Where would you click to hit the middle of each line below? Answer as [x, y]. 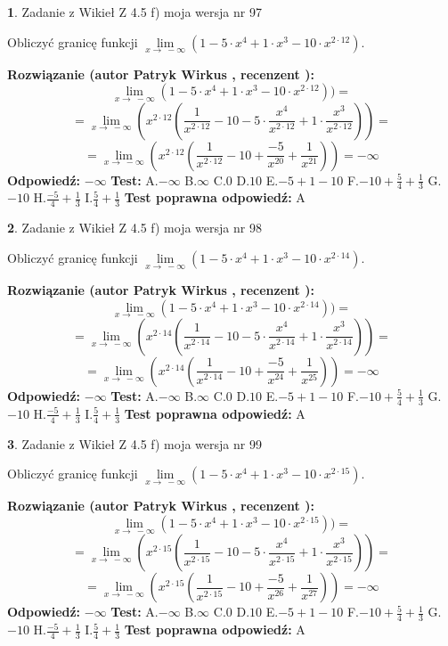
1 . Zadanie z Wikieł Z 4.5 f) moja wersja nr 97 [134, 12]
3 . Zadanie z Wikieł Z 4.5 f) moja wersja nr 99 [134, 443]
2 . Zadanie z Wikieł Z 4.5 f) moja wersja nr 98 [134, 228]
